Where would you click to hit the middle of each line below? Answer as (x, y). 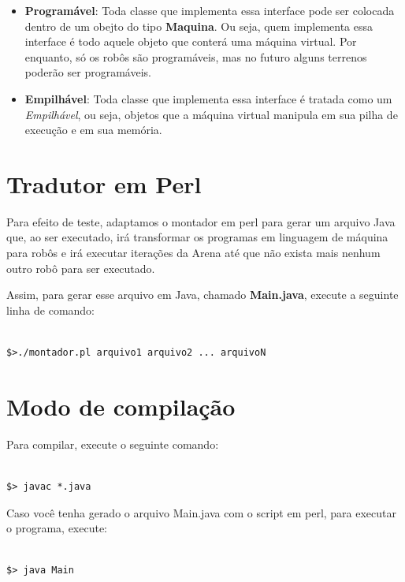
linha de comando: (51, 310)
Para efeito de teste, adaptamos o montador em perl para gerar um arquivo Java (201, 221)
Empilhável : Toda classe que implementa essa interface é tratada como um (208, 98)
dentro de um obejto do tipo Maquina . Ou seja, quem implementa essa (199, 26)
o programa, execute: (57, 528)
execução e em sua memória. (93, 130)
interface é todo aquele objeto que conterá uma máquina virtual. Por (191, 41)
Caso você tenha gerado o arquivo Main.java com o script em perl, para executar (202, 512)
